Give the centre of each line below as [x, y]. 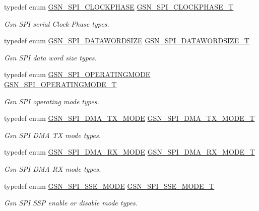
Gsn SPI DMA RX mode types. [53, 168]
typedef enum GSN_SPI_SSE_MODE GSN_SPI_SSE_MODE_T [109, 186]
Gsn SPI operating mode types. [52, 101]
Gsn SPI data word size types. [50, 57]
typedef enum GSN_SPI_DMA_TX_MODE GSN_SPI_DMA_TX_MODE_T [129, 118]
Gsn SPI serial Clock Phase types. [57, 23]
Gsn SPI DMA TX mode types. [53, 135]
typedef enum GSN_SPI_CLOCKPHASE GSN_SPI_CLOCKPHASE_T [119, 7]
